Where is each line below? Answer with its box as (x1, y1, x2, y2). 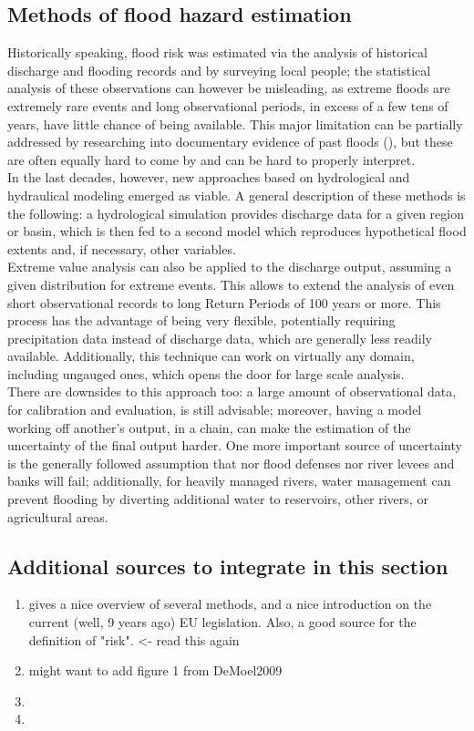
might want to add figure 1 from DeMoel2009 (28, 661, 283, 680)
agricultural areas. (7, 507, 108, 526)
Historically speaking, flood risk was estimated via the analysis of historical (7, 43, 428, 62)
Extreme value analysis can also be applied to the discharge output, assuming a (7, 257, 452, 276)
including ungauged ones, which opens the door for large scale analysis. (7, 364, 405, 383)
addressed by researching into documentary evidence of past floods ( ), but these (7, 132, 453, 151)
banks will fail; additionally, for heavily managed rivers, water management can (7, 471, 451, 490)
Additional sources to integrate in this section (7, 551, 448, 580)
